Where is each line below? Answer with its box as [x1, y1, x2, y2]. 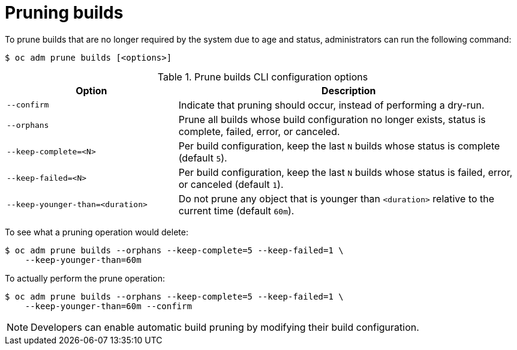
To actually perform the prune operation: [5, 273, 165, 283]
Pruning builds [5, 2, 124, 23]
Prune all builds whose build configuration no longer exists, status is [178, 113, 486, 125]
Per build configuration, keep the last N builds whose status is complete [178, 139, 500, 152]
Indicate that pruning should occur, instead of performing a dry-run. [178, 98, 485, 111]
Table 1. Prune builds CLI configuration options [157, 70, 368, 83]
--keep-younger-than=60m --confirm [25, 301, 192, 311]
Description [321, 84, 376, 97]
